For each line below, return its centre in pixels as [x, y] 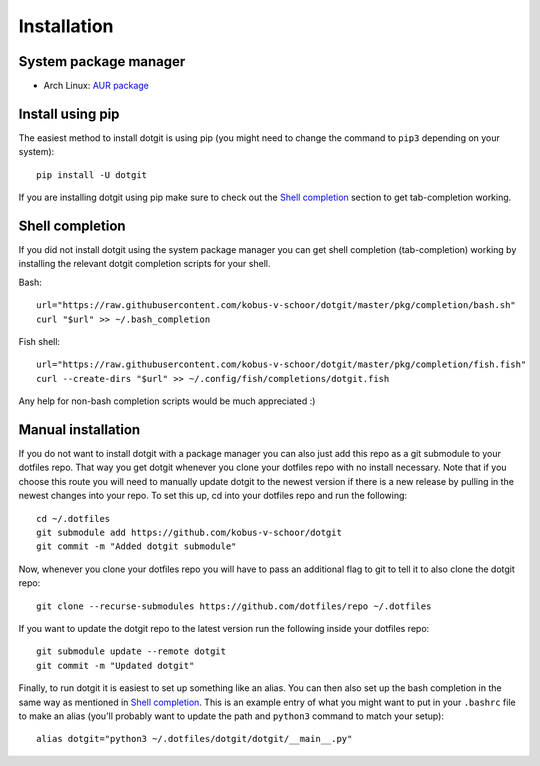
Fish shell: [39, 341]
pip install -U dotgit [92, 174]
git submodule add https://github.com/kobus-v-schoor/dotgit [189, 533]
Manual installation [79, 429]
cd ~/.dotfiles [73, 518]
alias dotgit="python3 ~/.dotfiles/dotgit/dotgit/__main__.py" [194, 739]
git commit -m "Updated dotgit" [115, 665]
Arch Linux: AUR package [96, 86]
